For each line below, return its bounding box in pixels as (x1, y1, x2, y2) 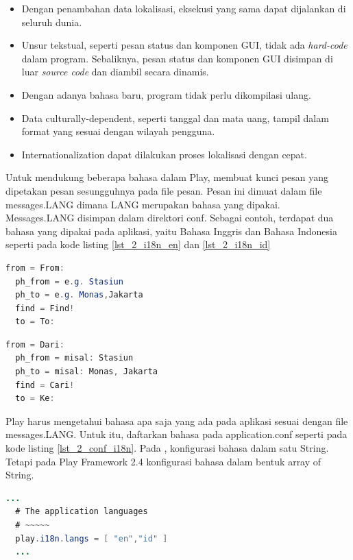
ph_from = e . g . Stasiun (15, 276, 123, 287)
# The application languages (15, 507, 148, 517)
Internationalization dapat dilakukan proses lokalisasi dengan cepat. (21, 147, 307, 161)
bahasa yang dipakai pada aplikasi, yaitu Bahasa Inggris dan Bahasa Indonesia (5, 223, 337, 238)
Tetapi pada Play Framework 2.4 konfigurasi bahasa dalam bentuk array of (5, 454, 321, 468)
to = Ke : (15, 393, 55, 404)
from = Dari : (5, 339, 64, 350)
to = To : (15, 317, 55, 327)
